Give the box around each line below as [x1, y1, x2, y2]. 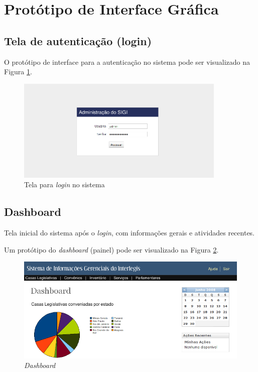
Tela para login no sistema [24, 179, 105, 190]
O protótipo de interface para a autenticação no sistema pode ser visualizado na [4, 56, 250, 67]
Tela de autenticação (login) [4, 33, 152, 48]
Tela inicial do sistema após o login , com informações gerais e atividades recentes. [4, 227, 255, 237]
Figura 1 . [4, 66, 32, 77]
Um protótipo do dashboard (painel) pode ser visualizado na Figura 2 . [4, 244, 219, 255]
